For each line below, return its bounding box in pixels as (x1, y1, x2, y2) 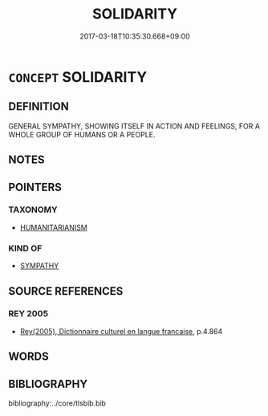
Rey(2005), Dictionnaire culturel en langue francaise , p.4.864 (19, 326, 223, 336)
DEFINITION (8, 100, 70, 113)
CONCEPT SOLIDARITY (8, 67, 148, 86)
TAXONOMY (8, 204, 58, 215)
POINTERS (8, 180, 63, 194)
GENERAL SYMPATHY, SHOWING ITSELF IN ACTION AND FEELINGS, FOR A (8, 121, 261, 131)
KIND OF (8, 243, 43, 254)
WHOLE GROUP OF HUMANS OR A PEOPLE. (8, 129, 156, 139)
